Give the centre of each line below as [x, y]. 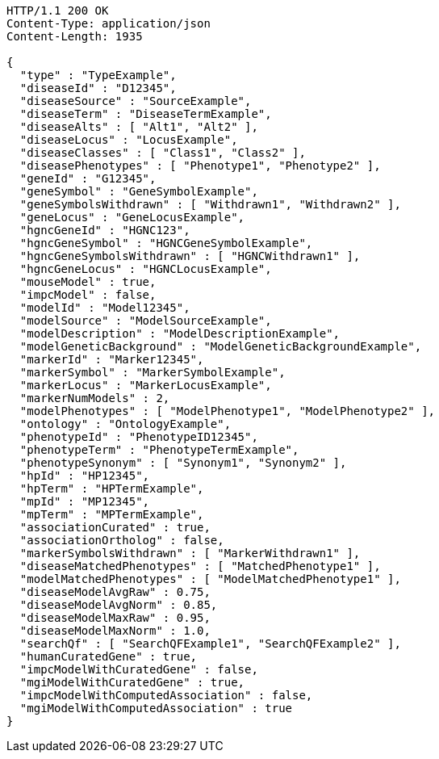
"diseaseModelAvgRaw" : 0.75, [115, 592]
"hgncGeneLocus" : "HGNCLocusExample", [146, 269]
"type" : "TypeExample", [98, 75]
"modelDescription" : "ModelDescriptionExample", [180, 333]
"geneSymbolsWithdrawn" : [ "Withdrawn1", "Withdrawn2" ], [210, 204]
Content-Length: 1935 [75, 36]
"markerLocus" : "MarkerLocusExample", [146, 385]
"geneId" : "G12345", [88, 178]
